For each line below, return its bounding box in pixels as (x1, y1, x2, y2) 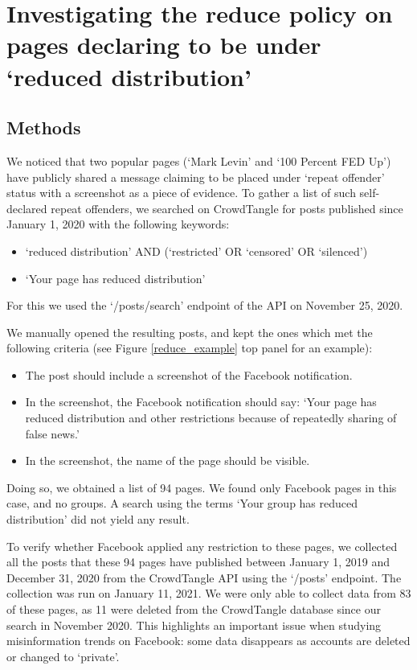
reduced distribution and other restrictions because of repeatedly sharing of (25, 409, 397, 426)
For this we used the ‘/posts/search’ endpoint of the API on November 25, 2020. (6, 297, 403, 314)
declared (6, 199, 47, 216)
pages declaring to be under (6, 28, 321, 61)
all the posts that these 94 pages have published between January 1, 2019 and (6, 553, 390, 570)
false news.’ (25, 425, 80, 442)
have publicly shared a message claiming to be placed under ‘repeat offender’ (6, 168, 385, 185)
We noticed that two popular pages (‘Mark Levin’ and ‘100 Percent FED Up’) (6, 152, 391, 169)
